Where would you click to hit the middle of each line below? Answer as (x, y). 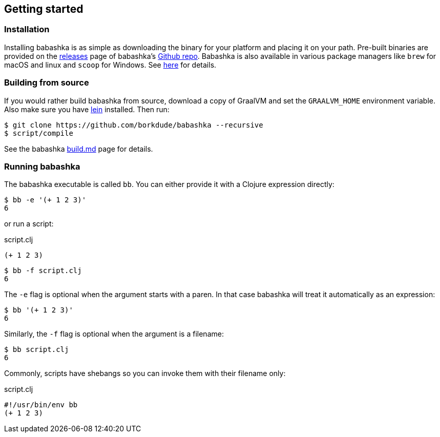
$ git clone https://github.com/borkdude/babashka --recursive (134, 125)
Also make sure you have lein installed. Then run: (87, 109)
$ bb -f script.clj (43, 271)
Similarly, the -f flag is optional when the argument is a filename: (114, 334)
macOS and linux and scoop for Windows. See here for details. (110, 65)
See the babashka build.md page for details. (79, 149)
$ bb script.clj (37, 350)
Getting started (44, 9)
